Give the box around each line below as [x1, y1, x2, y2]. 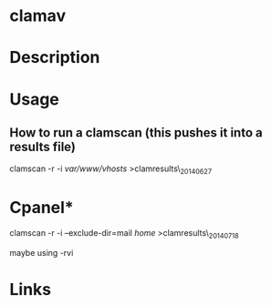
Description [9, 47, 100, 68]
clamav [9, 5, 67, 26]
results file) [9, 138, 76, 155]
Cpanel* [9, 198, 75, 219]
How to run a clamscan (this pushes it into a [9, 125, 263, 140]
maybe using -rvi [9, 247, 74, 258]
